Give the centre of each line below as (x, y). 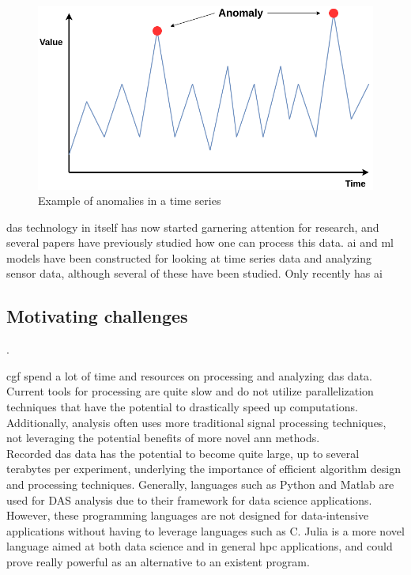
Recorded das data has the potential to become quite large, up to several (183, 453)
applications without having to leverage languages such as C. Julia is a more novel (205, 530)
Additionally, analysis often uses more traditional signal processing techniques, (196, 422)
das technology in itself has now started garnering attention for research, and (193, 227)
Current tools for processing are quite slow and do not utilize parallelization (190, 391)
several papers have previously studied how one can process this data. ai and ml (200, 242)
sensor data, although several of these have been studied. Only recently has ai (194, 273)
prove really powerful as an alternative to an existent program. (158, 562)
